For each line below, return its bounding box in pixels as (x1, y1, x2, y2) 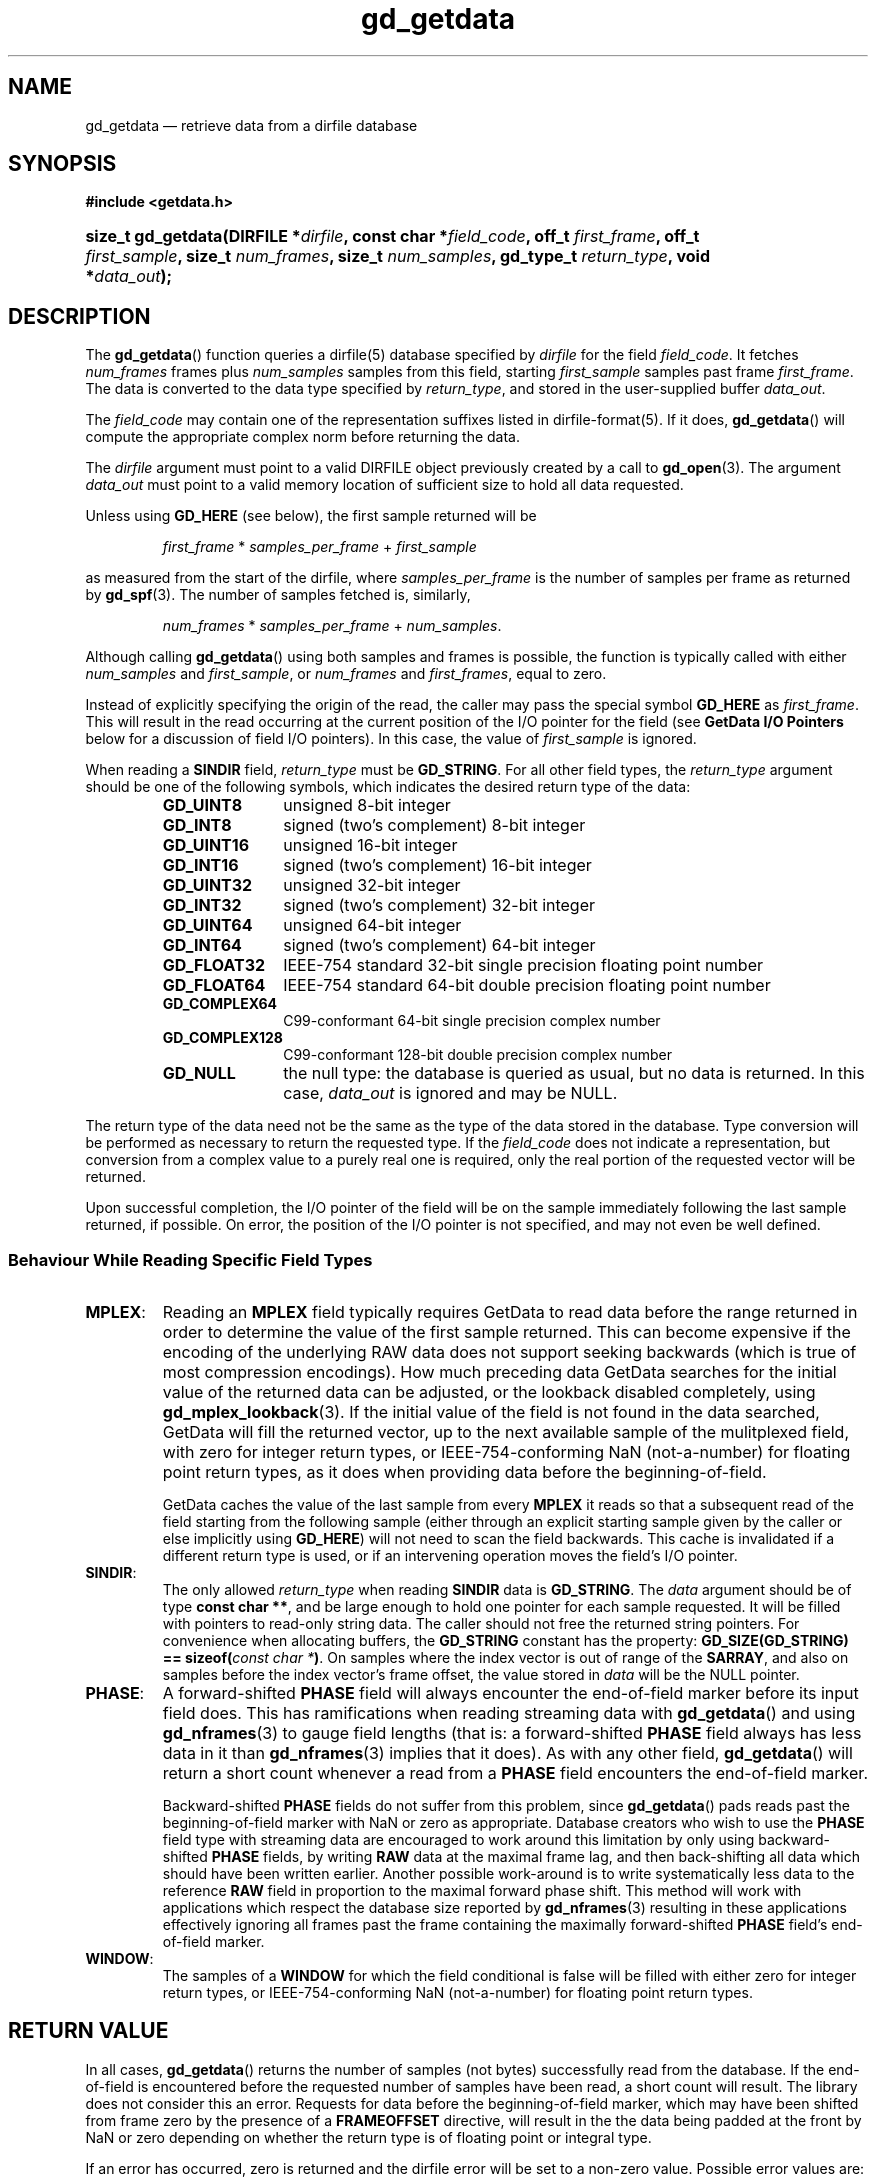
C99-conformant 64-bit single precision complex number (283, 1012, 661, 1030)
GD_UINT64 (162, 915, 253, 936)
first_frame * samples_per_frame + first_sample (162, 538, 477, 556)
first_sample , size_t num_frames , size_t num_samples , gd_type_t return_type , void (85, 246, 711, 267)
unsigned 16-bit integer (283, 835, 458, 856)
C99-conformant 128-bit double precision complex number (283, 1046, 672, 1064)
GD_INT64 (162, 935, 242, 956)
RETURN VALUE (8, 2018, 169, 2044)
